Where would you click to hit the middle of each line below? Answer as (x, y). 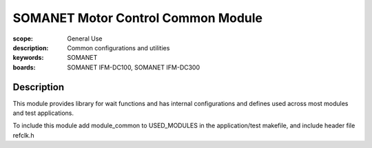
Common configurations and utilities (118, 47)
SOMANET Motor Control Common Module (138, 18)
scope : (23, 39)
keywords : (28, 58)
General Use (85, 39)
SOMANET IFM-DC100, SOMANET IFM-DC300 (134, 67)
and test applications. (43, 113)
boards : (24, 67)
